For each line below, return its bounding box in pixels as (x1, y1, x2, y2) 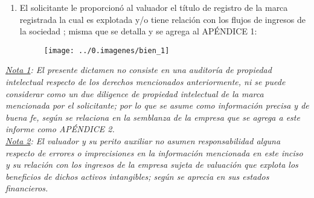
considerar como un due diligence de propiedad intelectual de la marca (5, 87, 264, 100)
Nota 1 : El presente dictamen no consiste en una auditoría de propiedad (5, 63, 272, 76)
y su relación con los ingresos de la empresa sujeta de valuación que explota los (5, 158, 298, 171)
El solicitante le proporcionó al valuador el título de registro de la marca (19, 1, 288, 13)
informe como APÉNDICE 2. (5, 123, 115, 135)
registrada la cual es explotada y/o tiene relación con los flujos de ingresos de (19, 13, 306, 25)
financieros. (5, 182, 48, 194)
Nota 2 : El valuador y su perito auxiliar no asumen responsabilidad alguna (5, 135, 281, 147)
